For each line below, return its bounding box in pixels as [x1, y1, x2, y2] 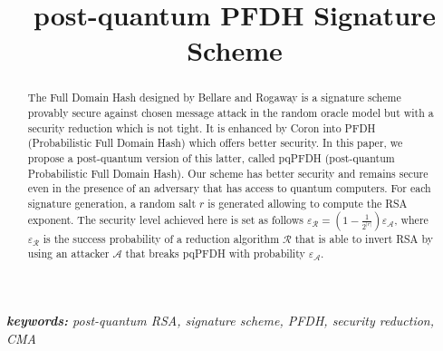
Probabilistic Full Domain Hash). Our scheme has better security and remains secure [27, 165, 429, 180]
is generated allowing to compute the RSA [207, 195, 408, 210]
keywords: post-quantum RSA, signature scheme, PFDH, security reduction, [6, 310, 435, 329]
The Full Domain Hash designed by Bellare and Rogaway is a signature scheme [27, 90, 401, 105]
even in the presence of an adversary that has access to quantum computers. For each [27, 180, 431, 196]
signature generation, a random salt [27, 195, 197, 210]
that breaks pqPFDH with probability [125, 246, 305, 261]
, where [394, 211, 429, 227]
